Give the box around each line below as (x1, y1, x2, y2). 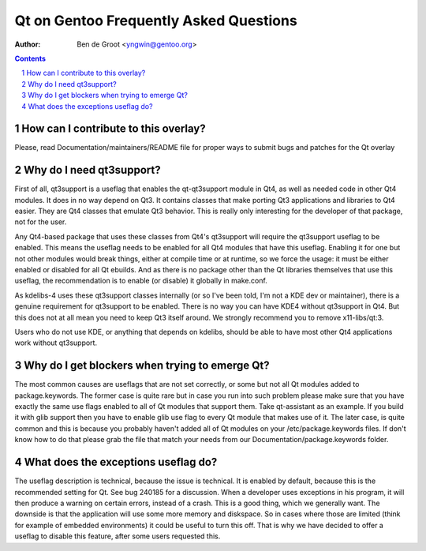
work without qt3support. (14, 338, 98, 347)
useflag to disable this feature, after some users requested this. (14, 531, 221, 541)
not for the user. (14, 217, 67, 227)
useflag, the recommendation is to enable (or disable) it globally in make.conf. (14, 276, 267, 286)
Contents (14, 54, 47, 63)
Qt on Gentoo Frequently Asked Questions (14, 12, 297, 29)
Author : (14, 39, 41, 49)
